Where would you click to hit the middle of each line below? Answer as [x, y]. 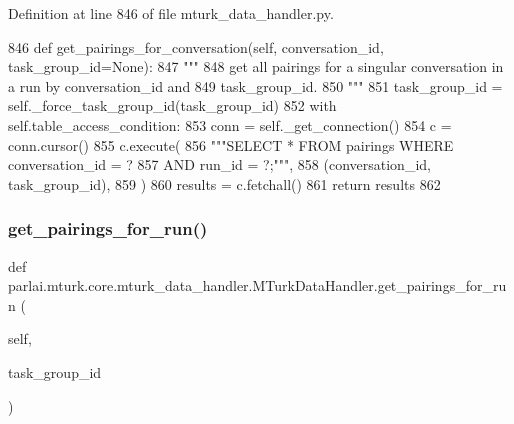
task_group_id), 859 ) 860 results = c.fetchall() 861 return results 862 [224, 183]
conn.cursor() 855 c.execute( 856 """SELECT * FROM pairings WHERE [231, 144]
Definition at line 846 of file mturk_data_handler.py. [171, 13]
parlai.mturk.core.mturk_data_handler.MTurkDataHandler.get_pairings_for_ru [257, 285]
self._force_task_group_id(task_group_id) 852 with [172, 105]
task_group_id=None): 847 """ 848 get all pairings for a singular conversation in [256, 66]
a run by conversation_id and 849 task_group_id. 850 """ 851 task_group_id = [255, 85]
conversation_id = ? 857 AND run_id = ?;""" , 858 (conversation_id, [219, 164]
